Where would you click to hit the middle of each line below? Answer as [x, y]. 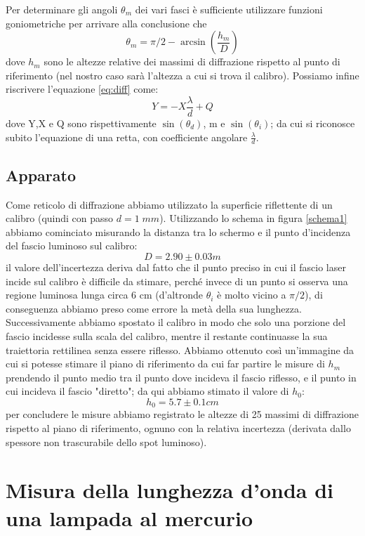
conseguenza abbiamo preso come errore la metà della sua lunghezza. [154, 308]
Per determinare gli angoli [62, 9]
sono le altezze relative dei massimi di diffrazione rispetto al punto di [192, 61]
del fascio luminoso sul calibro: [72, 246]
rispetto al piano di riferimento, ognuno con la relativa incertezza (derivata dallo [178, 428]
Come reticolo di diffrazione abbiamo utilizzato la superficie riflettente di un [169, 204]
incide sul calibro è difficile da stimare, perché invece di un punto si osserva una [177, 281]
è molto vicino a [252, 295]
